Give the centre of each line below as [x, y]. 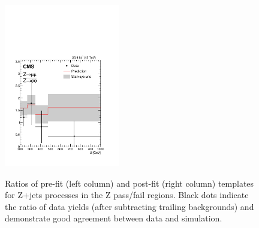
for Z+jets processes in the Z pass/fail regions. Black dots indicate [127, 195]
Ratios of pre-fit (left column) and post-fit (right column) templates [129, 183]
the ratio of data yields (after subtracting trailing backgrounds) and [129, 206]
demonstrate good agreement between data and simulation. [114, 218]
